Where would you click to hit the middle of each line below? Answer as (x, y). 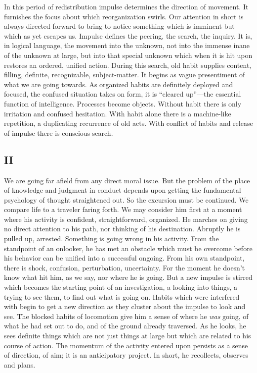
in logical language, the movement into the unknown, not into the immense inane (127, 45)
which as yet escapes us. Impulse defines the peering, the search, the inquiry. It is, (128, 35)
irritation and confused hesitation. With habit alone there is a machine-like (118, 113)
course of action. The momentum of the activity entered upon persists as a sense (126, 345)
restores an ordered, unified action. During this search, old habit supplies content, (128, 65)
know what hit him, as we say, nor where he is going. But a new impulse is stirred (128, 277)
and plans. (20, 364)
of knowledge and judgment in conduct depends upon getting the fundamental (123, 190)
